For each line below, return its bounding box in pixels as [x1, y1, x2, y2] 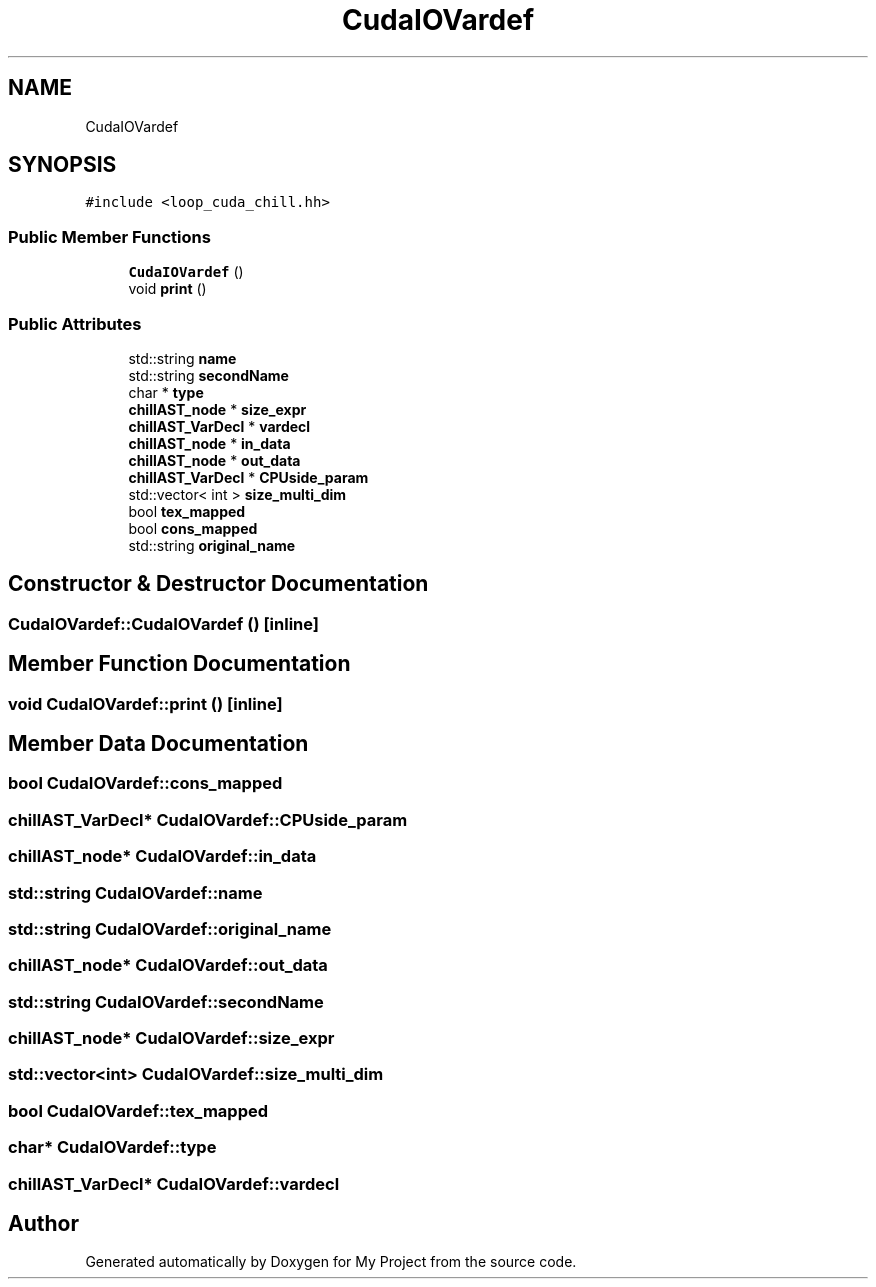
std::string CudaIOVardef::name [8, 882, 263, 903]
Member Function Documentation [8, 651, 351, 677]
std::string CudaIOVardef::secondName [8, 991, 324, 1012]
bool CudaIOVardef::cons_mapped [8, 773, 283, 794]
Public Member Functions [8, 226, 211, 247]
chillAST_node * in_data [128, 434, 291, 452]
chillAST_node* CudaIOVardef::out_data [8, 955, 328, 976]
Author [8, 1211, 79, 1237]
